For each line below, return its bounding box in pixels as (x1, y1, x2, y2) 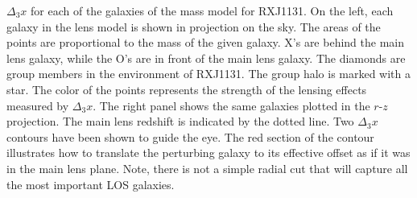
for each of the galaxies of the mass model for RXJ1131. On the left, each (31, 2, 394, 19)
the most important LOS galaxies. (6, 175, 175, 192)
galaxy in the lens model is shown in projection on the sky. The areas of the (6, 18, 381, 35)
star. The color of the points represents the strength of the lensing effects (6, 80, 367, 97)
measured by (6, 97, 69, 113)
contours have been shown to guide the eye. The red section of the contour (6, 128, 374, 145)
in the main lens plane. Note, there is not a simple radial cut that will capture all (6, 159, 408, 176)
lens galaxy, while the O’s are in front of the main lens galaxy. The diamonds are (6, 49, 406, 66)
